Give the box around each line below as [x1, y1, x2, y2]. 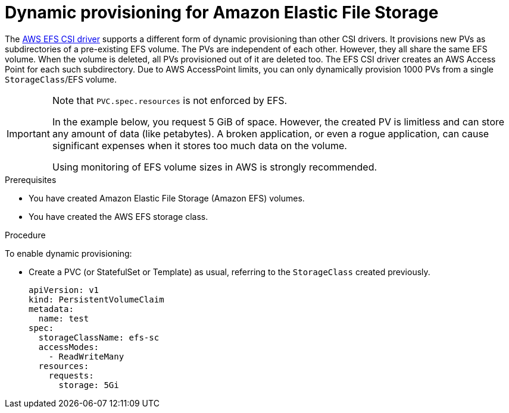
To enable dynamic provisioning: [5, 248, 132, 258]
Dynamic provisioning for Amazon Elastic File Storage [5, 2, 439, 23]
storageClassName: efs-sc [38, 332, 160, 342]
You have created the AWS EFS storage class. [29, 211, 208, 222]
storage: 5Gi [58, 380, 119, 390]
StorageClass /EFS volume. [5, 74, 117, 84]
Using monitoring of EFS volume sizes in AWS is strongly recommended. [52, 160, 377, 173]
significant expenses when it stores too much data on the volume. [52, 139, 347, 152]
